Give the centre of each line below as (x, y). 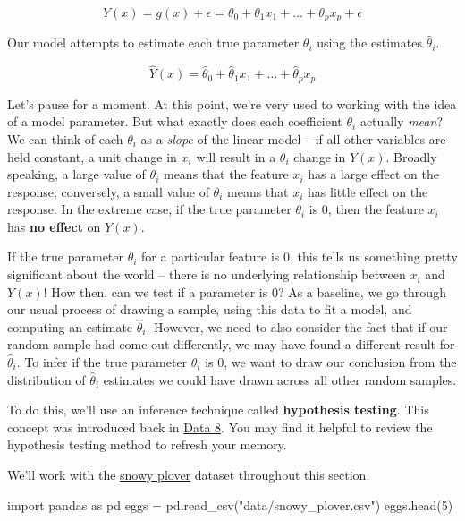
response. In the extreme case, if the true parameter (149, 209)
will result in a (236, 156)
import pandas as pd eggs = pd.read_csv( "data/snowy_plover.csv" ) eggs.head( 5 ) (230, 504)
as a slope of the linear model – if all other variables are (293, 138)
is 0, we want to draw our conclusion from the (331, 362)
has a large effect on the (373, 174)
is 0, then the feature (366, 209)
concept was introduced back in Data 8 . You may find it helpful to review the (220, 427)
